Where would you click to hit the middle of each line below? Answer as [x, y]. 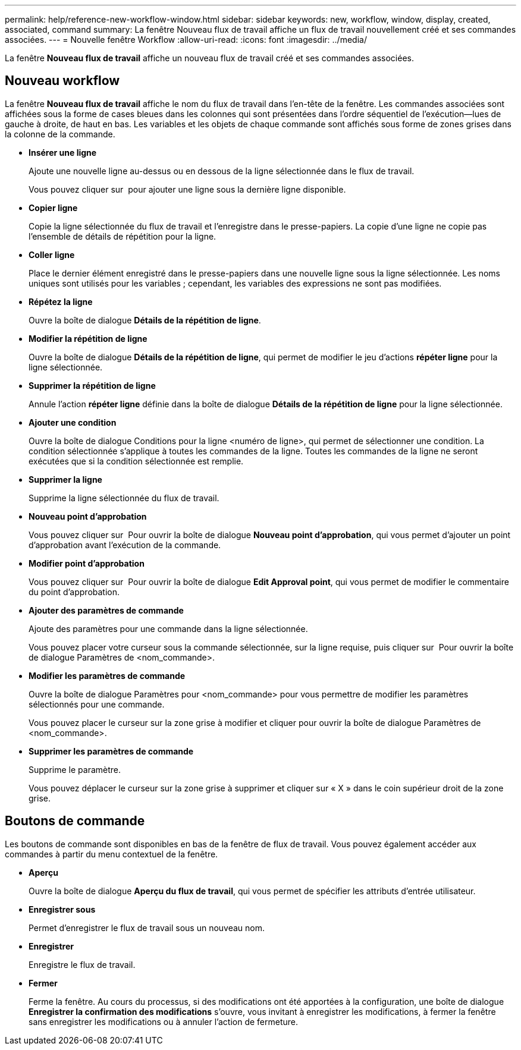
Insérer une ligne [63, 152]
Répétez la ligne [61, 301]
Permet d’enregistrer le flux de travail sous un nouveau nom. [147, 928]
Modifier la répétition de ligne [88, 338]
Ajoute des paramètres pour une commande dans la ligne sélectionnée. [168, 628]
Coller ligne [52, 254]
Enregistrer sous [62, 909]
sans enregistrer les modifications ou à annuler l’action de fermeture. [164, 1021]
